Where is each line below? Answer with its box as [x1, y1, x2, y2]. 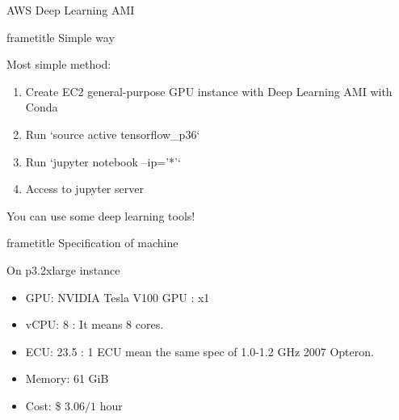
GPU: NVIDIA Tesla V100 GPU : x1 [25, 288, 210, 305]
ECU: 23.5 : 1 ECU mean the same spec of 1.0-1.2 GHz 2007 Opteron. [25, 342, 374, 359]
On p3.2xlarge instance [6, 261, 120, 278]
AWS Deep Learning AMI [6, 2, 135, 18]
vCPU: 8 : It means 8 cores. [25, 316, 164, 333]
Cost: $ [25, 397, 61, 414]
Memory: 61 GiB [25, 370, 109, 387]
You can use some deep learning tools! [6, 207, 195, 224]
